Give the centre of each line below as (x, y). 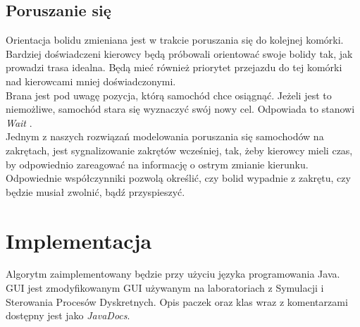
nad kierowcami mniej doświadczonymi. (91, 81)
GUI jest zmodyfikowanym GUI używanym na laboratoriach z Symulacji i (165, 288)
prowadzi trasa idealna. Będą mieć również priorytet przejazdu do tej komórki (174, 67)
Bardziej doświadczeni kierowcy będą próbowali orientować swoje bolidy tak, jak (179, 53)
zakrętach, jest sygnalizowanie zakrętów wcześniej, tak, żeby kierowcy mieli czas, (179, 150)
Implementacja (79, 240)
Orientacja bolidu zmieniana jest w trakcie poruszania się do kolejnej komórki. (175, 40)
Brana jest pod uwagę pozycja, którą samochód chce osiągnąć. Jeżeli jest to (169, 95)
